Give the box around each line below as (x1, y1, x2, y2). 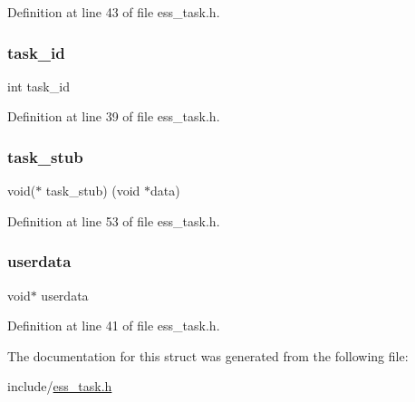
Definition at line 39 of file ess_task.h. (7, 107, 220, 126)
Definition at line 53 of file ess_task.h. (7, 211, 220, 230)
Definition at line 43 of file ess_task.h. (7, 3, 220, 21)
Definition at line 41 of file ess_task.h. (7, 316, 220, 335)
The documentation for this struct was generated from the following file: (7, 346, 409, 365)
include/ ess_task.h (7, 377, 112, 396)
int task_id (7, 76, 70, 95)
